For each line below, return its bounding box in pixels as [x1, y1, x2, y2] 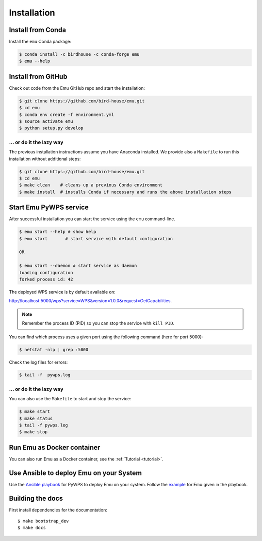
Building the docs [9, 494, 63, 502]
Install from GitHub [9, 72, 67, 81]
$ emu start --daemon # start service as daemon [19, 263, 137, 269]
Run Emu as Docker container [9, 443, 100, 451]
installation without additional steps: [9, 156, 81, 162]
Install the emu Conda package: [9, 39, 72, 45]
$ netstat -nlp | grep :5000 [19, 347, 89, 352]
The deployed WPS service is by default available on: [9, 289, 116, 295]
